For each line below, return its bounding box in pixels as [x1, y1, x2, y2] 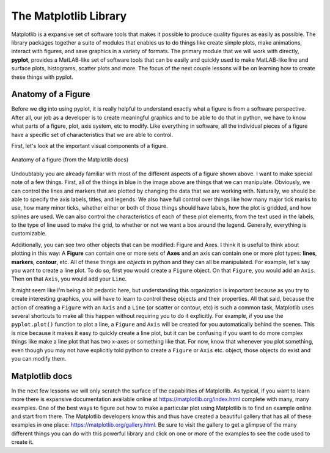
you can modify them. [11, 355, 67, 362]
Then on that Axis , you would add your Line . [11, 275, 127, 282]
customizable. [11, 230, 47, 237]
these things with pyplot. [11, 73, 73, 81]
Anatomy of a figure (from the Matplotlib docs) [11, 156, 129, 163]
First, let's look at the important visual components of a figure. [11, 142, 168, 149]
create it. [11, 438, 34, 446]
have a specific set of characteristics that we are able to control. [11, 131, 174, 138]
